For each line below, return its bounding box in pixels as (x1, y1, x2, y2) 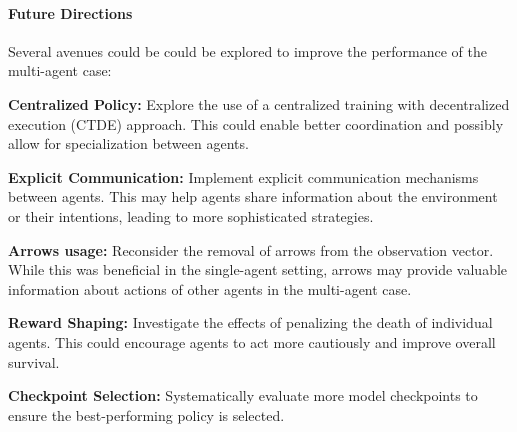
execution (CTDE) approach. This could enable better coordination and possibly (8, 113, 504, 134)
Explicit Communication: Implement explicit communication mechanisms (8, 166, 479, 187)
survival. (8, 351, 60, 372)
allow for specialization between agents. (8, 133, 249, 154)
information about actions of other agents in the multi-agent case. (8, 278, 412, 299)
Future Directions (8, 2, 133, 23)
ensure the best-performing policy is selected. (8, 404, 285, 425)
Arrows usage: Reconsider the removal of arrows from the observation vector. (8, 239, 494, 260)
